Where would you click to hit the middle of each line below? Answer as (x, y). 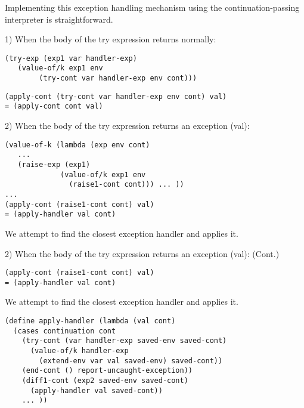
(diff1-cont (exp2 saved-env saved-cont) (105, 380)
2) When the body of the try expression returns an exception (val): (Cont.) (142, 253)
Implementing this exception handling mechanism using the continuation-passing (152, 7)
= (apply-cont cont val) (54, 106)
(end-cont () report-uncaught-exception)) (107, 371)
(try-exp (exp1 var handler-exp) (71, 58)
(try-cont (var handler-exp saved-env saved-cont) (124, 341)
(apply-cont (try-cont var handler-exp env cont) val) (116, 96)
